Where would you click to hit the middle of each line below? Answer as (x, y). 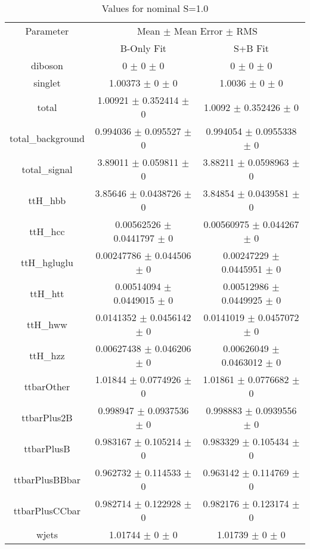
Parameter (47, 31)
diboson (47, 65)
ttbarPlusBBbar (47, 479)
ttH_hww (47, 324)
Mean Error (198, 31)
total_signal (47, 169)
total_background (47, 138)
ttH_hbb (47, 200)
